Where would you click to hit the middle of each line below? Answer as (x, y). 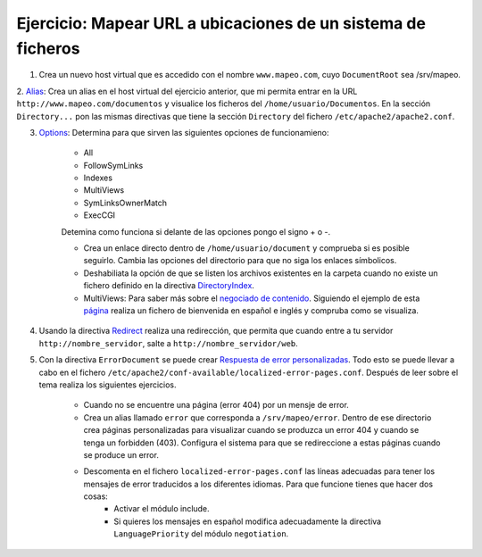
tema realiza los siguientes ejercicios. (108, 385)
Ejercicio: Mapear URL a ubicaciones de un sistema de (221, 23)
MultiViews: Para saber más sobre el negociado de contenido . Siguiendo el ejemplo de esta (252, 298)
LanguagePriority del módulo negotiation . (201, 534)
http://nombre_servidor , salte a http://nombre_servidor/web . (168, 343)
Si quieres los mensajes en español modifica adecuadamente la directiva (248, 521)
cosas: (96, 496)
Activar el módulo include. (162, 509)
